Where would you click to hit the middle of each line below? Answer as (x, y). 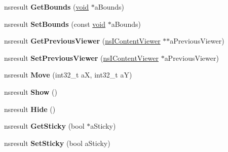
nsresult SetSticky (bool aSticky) (57, 143)
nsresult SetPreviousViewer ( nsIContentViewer (81, 58)
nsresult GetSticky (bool (44, 126)
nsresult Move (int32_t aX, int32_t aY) (68, 75)
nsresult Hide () (30, 109)
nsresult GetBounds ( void (47, 7)
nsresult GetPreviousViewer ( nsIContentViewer (82, 41)
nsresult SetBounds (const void (55, 24)
